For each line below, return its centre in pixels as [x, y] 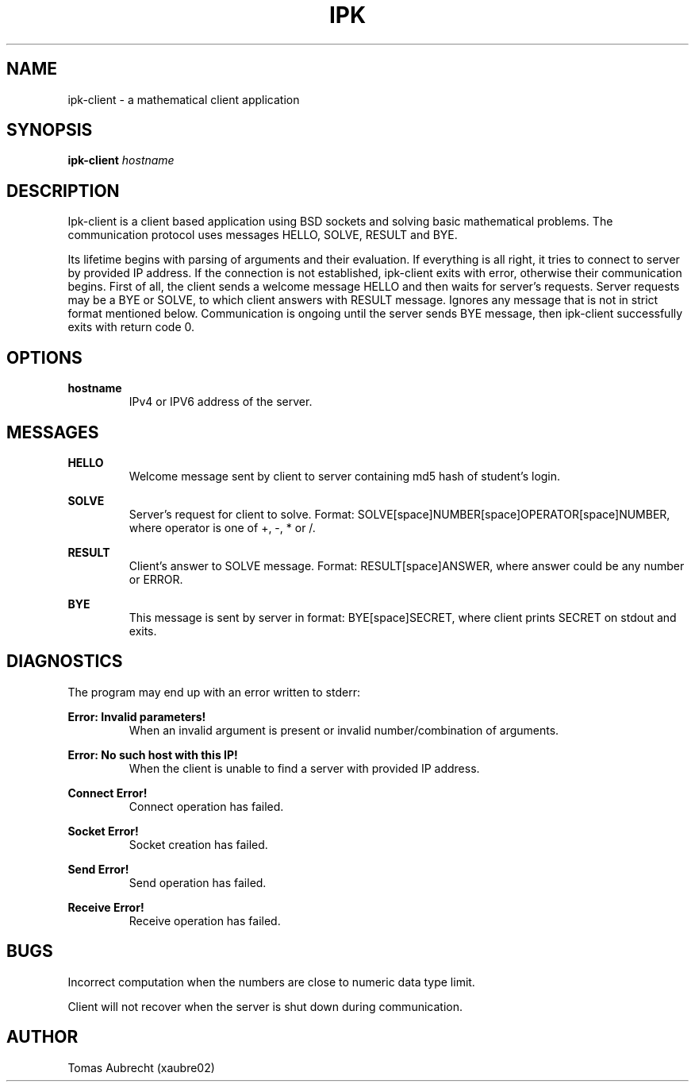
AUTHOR [42, 1037]
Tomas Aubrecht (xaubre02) [141, 1067]
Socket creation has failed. [198, 844]
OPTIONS [44, 357]
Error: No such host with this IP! [153, 754]
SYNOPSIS [50, 130]
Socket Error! [103, 831]
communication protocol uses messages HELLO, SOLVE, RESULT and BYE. [263, 235]
